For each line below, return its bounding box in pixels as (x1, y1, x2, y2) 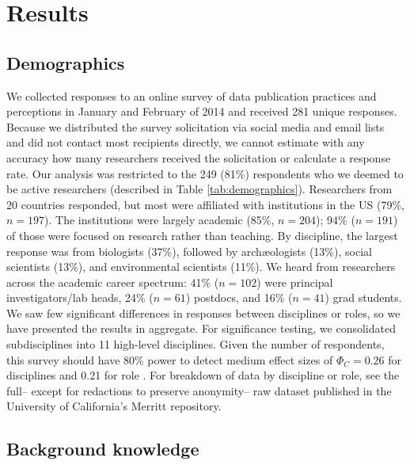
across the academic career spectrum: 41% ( (6, 273, 219, 290)
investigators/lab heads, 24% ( (6, 289, 154, 306)
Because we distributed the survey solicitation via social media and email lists (6, 118, 385, 135)
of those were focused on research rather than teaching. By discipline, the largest (6, 227, 398, 243)
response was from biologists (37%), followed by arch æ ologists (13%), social (6, 242, 372, 259)
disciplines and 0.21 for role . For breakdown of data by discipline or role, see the (6, 367, 400, 383)
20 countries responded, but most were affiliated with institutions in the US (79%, (6, 196, 404, 212)
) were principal (256, 273, 333, 290)
